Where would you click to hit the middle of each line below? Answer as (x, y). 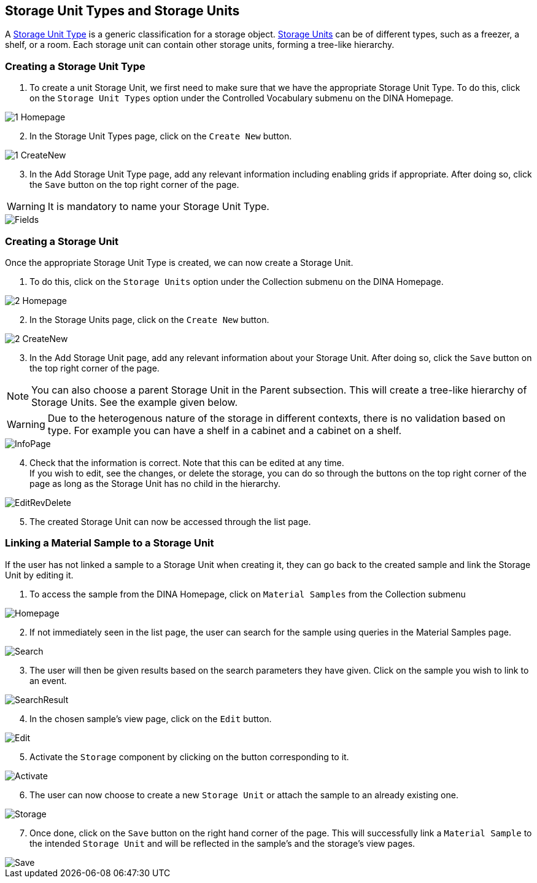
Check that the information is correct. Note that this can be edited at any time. (187, 462)
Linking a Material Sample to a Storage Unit (110, 543)
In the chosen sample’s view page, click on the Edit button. (151, 718)
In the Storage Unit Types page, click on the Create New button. (161, 136)
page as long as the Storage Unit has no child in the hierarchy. (155, 483)
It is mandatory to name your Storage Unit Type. (158, 207)
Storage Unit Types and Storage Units (122, 11)
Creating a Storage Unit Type (75, 66)
